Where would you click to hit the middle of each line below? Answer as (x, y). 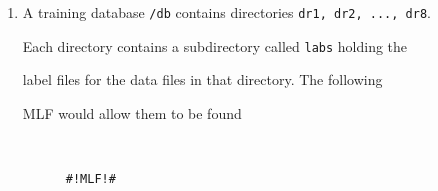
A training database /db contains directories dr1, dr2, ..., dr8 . (226, 12)
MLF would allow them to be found (132, 112)
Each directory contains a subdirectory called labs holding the (215, 45)
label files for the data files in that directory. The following (202, 79)
